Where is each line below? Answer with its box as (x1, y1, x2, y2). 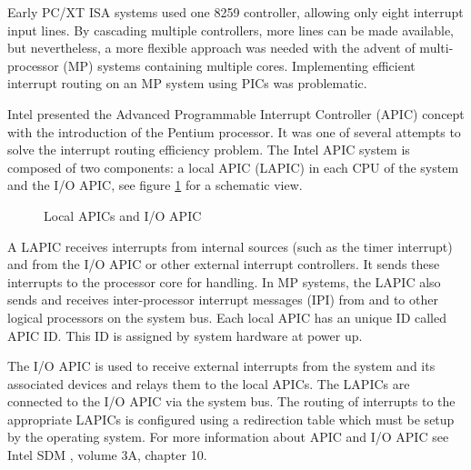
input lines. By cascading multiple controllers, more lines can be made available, (7, 20, 454, 39)
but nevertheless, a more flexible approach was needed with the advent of (7, 38, 416, 57)
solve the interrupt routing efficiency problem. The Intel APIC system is (7, 140, 410, 159)
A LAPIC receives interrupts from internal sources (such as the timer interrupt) (7, 236, 453, 255)
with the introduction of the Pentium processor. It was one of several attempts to (7, 122, 461, 141)
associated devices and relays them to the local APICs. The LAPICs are (7, 374, 410, 393)
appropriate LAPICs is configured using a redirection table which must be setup (7, 409, 455, 428)
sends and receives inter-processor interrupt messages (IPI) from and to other (7, 290, 438, 309)
